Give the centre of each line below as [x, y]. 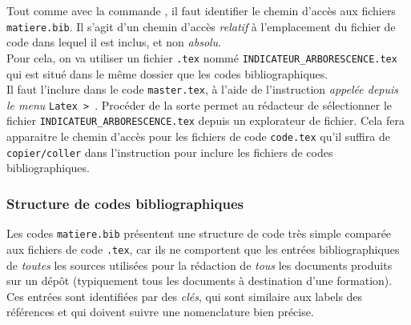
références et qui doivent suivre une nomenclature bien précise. [160, 312]
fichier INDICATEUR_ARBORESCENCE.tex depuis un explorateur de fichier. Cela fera [205, 120]
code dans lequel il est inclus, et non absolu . [114, 42]
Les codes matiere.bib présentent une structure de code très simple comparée [199, 233]
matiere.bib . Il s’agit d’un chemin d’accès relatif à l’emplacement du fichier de [201, 26]
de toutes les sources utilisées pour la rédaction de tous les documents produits [199, 265]
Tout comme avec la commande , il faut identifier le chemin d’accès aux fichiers [201, 10]
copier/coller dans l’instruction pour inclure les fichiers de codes [170, 152]
